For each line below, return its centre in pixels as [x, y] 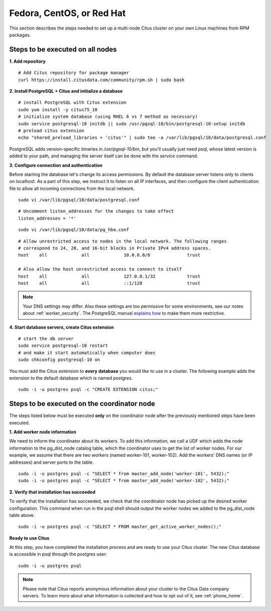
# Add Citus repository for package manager [74, 73]
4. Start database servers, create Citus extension [62, 327]
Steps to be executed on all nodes [63, 49]
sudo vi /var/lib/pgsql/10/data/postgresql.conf [79, 200]
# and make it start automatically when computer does [87, 353]
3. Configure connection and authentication [56, 165]
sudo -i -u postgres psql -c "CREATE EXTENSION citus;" [88, 389]
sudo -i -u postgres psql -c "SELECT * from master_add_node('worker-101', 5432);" [124, 473]
